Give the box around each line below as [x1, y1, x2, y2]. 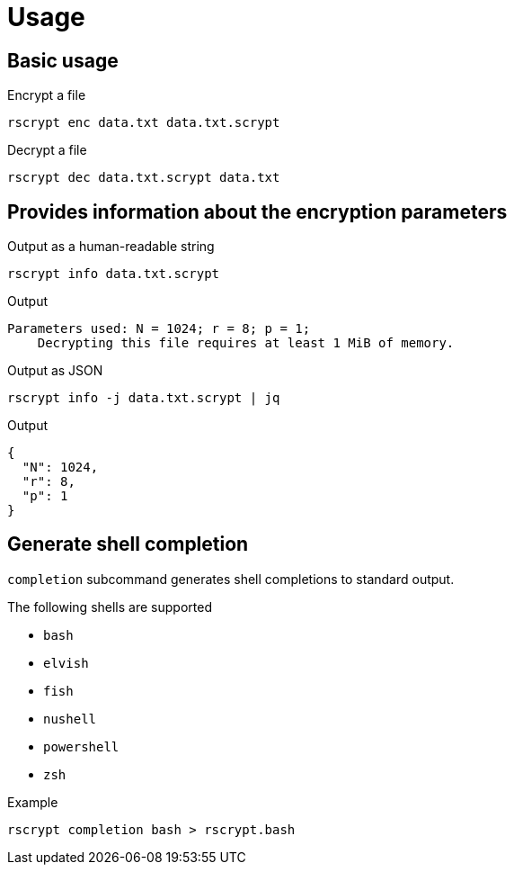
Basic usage [7, 49, 119, 72]
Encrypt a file [7, 87, 86, 103]
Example [7, 794, 58, 810]
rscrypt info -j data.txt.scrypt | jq [7, 391, 280, 406]
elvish [43, 655, 89, 670]
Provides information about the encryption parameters [7, 200, 508, 223]
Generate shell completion [7, 533, 249, 556]
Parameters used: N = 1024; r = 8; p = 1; [7, 321, 311, 337]
